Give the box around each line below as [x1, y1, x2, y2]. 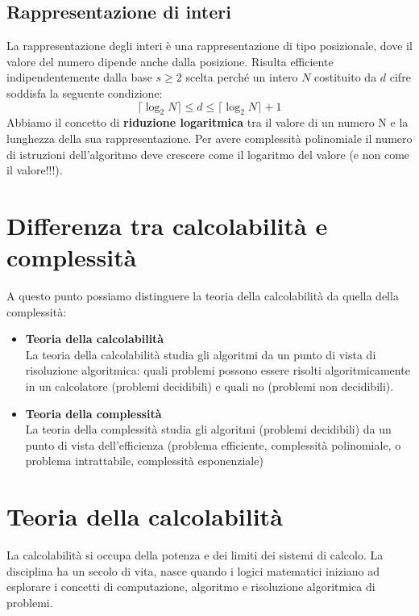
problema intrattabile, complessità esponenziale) [25, 452, 263, 469]
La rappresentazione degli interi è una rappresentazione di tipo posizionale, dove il [6, 37, 413, 54]
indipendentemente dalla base [6, 69, 152, 86]
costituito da [314, 69, 377, 86]
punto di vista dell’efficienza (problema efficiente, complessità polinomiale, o [25, 436, 401, 453]
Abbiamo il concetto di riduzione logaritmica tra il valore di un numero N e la [6, 114, 409, 131]
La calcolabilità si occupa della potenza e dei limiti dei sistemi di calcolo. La [6, 547, 384, 564]
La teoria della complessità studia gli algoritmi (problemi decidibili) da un [25, 421, 392, 438]
